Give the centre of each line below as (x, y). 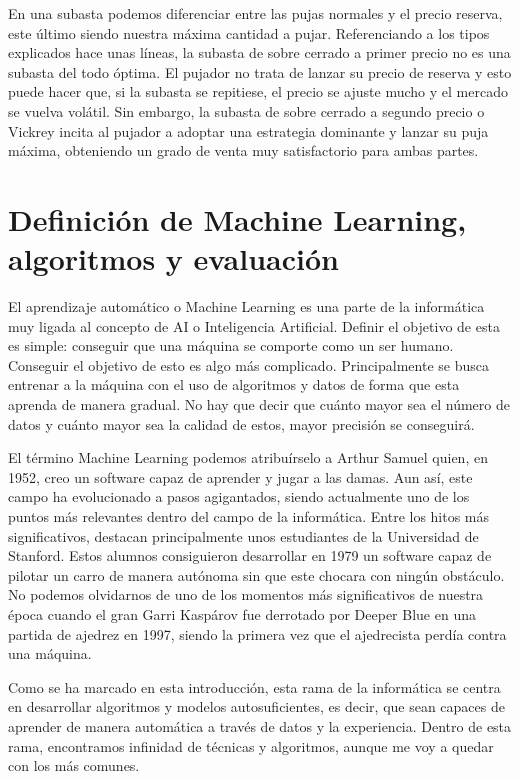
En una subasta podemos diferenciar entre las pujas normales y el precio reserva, (255, 13)
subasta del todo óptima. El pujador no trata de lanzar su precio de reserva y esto (260, 71)
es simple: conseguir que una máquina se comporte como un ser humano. (231, 345)
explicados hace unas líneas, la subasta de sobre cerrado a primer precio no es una (259, 52)
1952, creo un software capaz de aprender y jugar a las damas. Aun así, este (240, 476)
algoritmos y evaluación (173, 258)
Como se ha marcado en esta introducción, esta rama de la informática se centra (254, 686)
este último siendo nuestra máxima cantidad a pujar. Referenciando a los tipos (249, 32)
